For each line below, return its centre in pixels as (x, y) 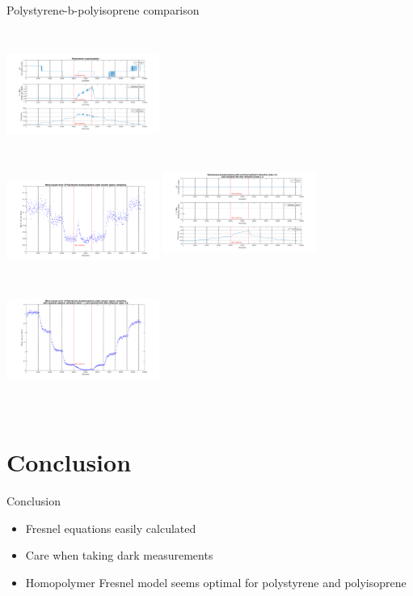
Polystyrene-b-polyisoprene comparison (103, 10)
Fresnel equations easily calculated (111, 528)
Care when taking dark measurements (119, 555)
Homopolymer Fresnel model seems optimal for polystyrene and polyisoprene (216, 582)
